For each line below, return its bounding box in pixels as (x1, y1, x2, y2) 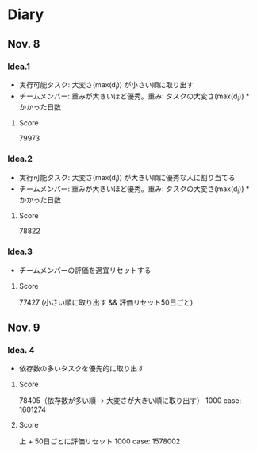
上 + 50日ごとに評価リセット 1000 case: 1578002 (18, 436, 181, 446)
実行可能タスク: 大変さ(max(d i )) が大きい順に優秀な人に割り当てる (18, 172, 236, 184)
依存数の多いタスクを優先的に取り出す (18, 363, 144, 374)
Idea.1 (7, 61, 31, 72)
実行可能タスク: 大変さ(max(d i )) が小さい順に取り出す (18, 79, 194, 91)
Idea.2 (7, 153, 33, 164)
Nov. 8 (7, 37, 40, 51)
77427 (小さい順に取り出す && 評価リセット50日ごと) (18, 298, 194, 307)
